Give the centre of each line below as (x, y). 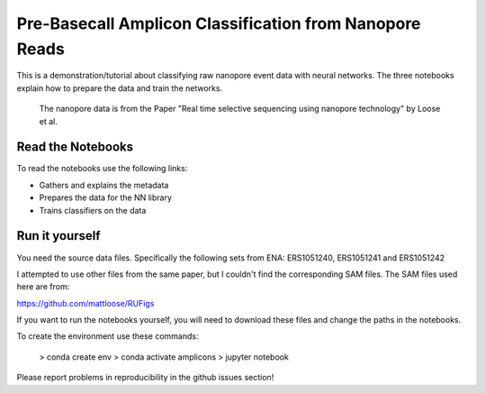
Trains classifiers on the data (93, 210)
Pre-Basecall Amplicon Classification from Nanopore (219, 23)
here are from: (43, 287)
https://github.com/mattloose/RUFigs (85, 303)
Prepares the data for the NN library (106, 197)
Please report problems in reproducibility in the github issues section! (145, 378)
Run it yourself (58, 236)
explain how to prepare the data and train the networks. (120, 88)
